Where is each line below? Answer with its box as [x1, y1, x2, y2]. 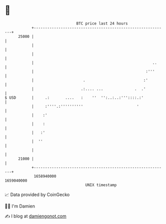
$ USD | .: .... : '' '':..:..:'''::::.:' [4, 95, 143, 100]
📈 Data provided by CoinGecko [4, 192, 70, 198]
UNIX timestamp [85, 182, 117, 188]
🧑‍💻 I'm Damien [4, 203, 35, 209]
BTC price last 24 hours [76, 21, 128, 26]
